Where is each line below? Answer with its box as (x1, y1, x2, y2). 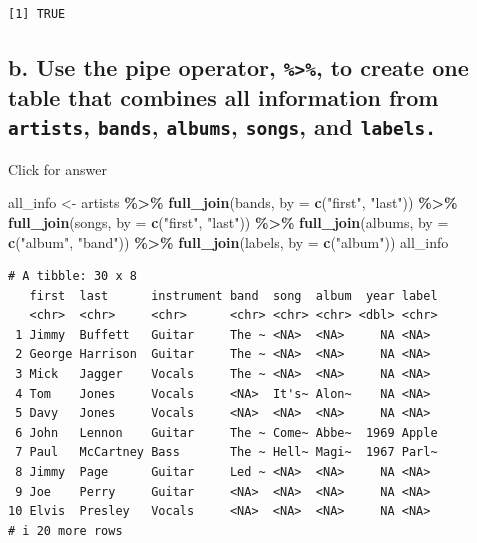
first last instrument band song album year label (29, 288, 438, 303)
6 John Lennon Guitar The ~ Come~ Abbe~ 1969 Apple (15, 425, 438, 440)
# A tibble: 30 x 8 (8, 269, 137, 284)
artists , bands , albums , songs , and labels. (8, 111, 436, 142)
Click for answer (8, 158, 107, 179)
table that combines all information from (8, 81, 439, 112)
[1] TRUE (8, 7, 66, 21)
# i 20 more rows (8, 523, 123, 538)
